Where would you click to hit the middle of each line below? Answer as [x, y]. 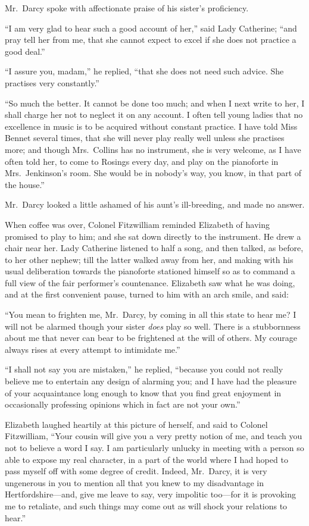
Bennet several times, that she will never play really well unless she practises [145, 138]
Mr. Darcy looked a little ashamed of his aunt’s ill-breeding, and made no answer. [155, 204]
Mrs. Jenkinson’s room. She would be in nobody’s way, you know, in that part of [153, 173]
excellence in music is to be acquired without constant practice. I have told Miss [151, 126]
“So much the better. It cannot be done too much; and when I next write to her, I [155, 103]
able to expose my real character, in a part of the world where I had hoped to [146, 459]
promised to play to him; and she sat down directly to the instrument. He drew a [153, 236]
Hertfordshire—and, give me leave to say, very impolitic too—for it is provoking [150, 494]
